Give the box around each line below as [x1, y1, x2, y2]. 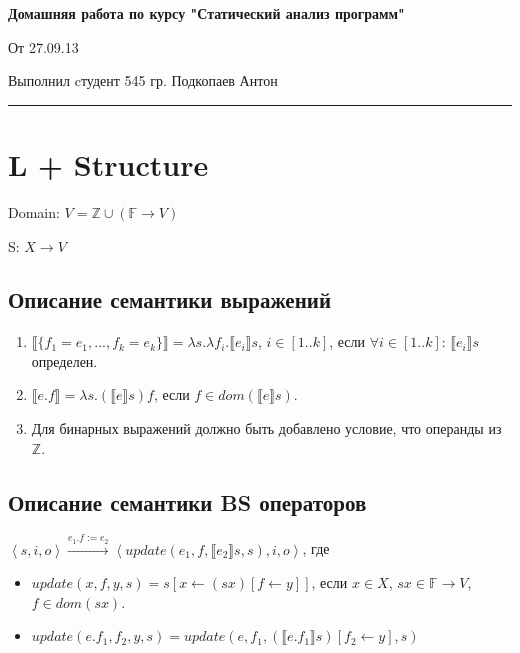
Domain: [8, 201, 60, 222]
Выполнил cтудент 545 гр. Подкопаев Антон [8, 70, 278, 91]
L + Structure [8, 143, 209, 184]
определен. [31, 350, 98, 371]
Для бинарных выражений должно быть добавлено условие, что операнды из [31, 418, 502, 439]
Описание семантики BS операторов [8, 486, 367, 517]
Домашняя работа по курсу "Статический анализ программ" [8, 3, 405, 23]
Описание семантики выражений [8, 284, 331, 315]
